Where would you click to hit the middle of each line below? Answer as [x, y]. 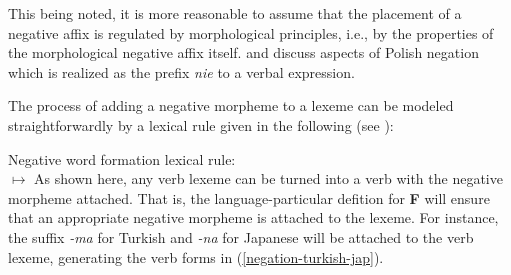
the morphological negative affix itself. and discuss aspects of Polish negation [243, 52]
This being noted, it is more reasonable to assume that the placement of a [235, 13]
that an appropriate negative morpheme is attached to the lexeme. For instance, [253, 217]
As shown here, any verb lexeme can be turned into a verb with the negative [268, 178]
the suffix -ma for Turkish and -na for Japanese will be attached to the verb [241, 236]
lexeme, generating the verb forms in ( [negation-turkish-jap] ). [196, 256]
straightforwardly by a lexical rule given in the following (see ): [201, 124]
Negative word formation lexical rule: [122, 158]
